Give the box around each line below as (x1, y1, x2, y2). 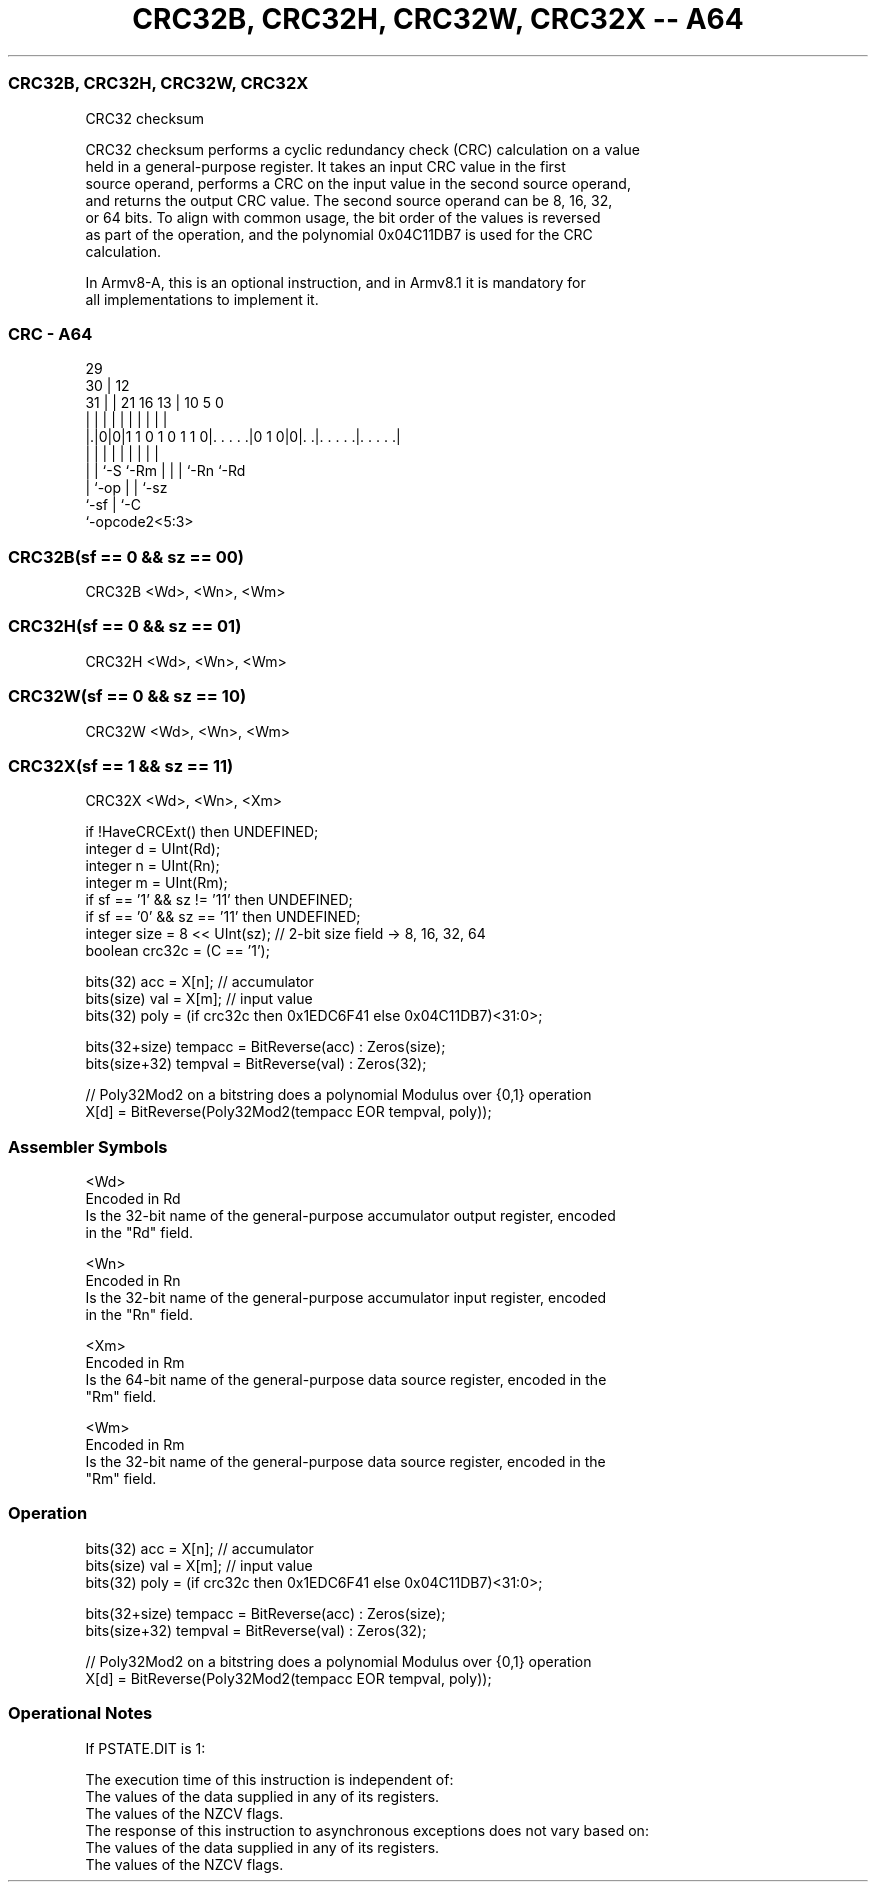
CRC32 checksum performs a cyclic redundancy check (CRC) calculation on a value (85, 140, 640, 158)
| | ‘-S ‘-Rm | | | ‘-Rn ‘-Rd (85, 462, 246, 480)
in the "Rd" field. (85, 1224, 194, 1241)
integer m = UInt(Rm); (85, 874, 228, 892)
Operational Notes (8, 1703, 153, 1724)
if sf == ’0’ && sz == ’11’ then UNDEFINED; (85, 908, 361, 926)
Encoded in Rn (85, 1272, 181, 1289)
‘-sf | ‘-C (85, 496, 141, 514)
